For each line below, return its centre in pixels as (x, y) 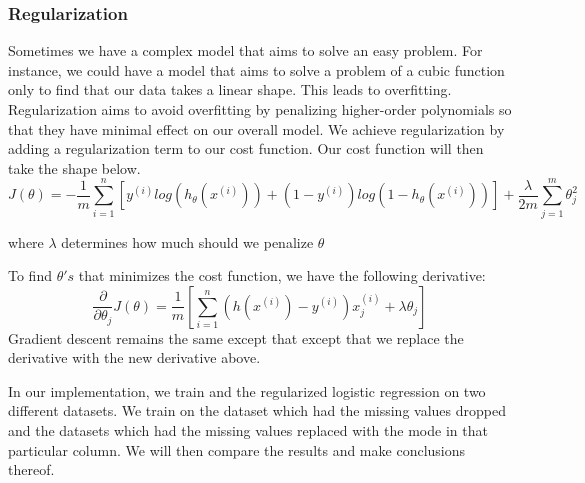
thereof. (31, 469)
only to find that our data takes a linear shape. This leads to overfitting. (230, 89)
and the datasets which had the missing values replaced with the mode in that (248, 430)
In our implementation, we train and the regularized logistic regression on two (247, 390)
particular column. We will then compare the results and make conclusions (237, 449)
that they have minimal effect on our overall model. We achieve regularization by (256, 128)
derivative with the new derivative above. (134, 357)
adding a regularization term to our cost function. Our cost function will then (246, 148)
